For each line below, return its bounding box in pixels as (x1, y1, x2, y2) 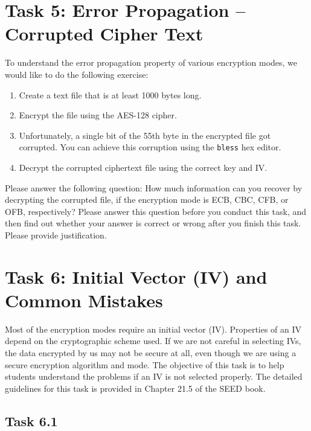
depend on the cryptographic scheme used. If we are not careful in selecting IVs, (5, 334, 301, 347)
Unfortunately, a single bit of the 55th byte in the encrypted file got (19, 129, 271, 141)
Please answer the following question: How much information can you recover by (5, 181, 303, 194)
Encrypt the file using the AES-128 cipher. (19, 109, 177, 121)
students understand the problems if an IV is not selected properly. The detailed (5, 370, 303, 383)
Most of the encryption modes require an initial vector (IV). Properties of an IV (5, 322, 302, 335)
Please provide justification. (5, 228, 107, 241)
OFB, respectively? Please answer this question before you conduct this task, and (5, 205, 306, 217)
